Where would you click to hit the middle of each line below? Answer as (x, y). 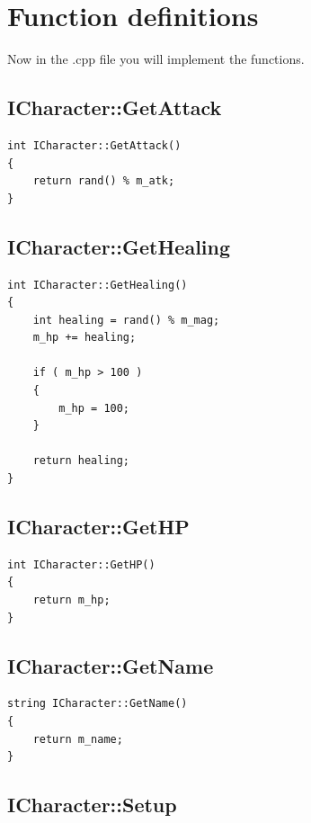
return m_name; (78, 739)
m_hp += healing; (84, 338)
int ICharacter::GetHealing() (98, 285)
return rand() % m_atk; (104, 181)
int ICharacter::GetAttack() (94, 145)
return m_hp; (71, 600)
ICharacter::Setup (92, 805)
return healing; (81, 461)
